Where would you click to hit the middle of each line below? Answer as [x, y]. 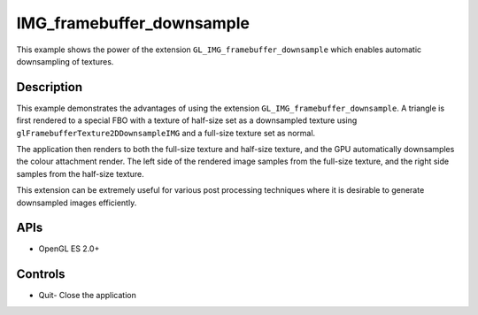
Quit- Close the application [87, 296]
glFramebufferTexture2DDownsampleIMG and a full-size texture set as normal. [166, 133]
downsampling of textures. [65, 61]
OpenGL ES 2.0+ [69, 249]
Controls [41, 274]
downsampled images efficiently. [77, 203]
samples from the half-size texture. [81, 173]
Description [50, 87]
